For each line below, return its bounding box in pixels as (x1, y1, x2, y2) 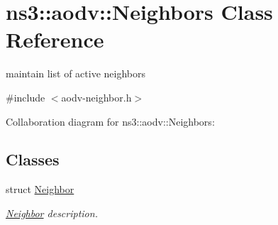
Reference (6, 25, 104, 54)
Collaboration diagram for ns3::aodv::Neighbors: (6, 114, 215, 128)
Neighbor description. (6, 205, 98, 220)
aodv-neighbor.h (61, 89, 132, 104)
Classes (6, 148, 60, 170)
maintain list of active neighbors (6, 66, 145, 81)
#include (6, 89, 45, 104)
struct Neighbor (6, 182, 74, 197)
